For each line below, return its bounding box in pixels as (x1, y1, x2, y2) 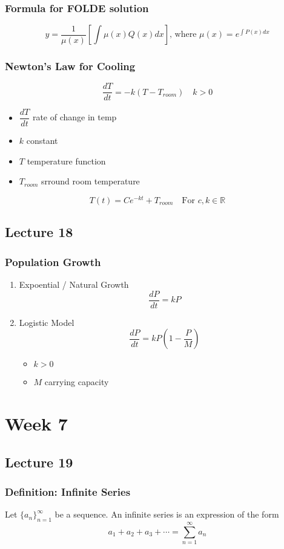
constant (26, 134, 58, 147)
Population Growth (5, 254, 101, 269)
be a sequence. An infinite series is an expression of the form (54, 508, 279, 521)
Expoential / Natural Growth (19, 278, 129, 291)
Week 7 (5, 411, 68, 436)
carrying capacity (44, 375, 109, 388)
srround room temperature (41, 175, 140, 187)
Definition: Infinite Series (5, 484, 131, 499)
